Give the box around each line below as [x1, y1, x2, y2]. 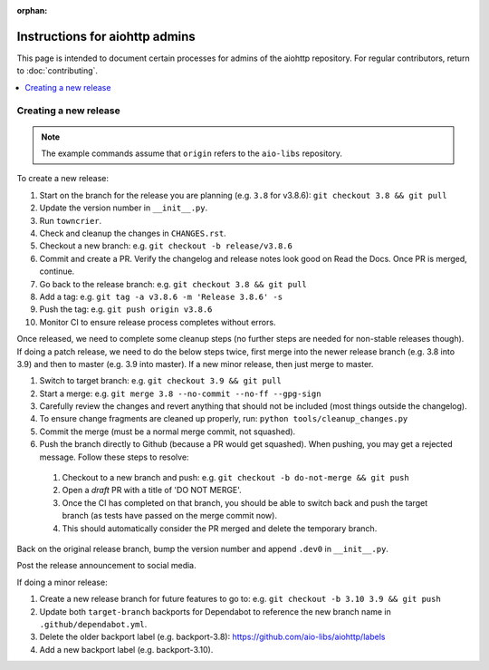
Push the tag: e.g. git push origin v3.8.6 [39, 304, 213, 315]
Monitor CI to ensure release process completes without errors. [39, 316, 276, 327]
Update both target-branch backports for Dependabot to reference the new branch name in [39, 606, 391, 617]
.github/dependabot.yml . [39, 618, 148, 629]
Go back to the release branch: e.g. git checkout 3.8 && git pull [39, 278, 307, 289]
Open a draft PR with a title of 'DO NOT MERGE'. [62, 485, 242, 496]
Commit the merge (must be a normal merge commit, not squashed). [39, 426, 296, 437]
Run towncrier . [39, 215, 102, 226]
